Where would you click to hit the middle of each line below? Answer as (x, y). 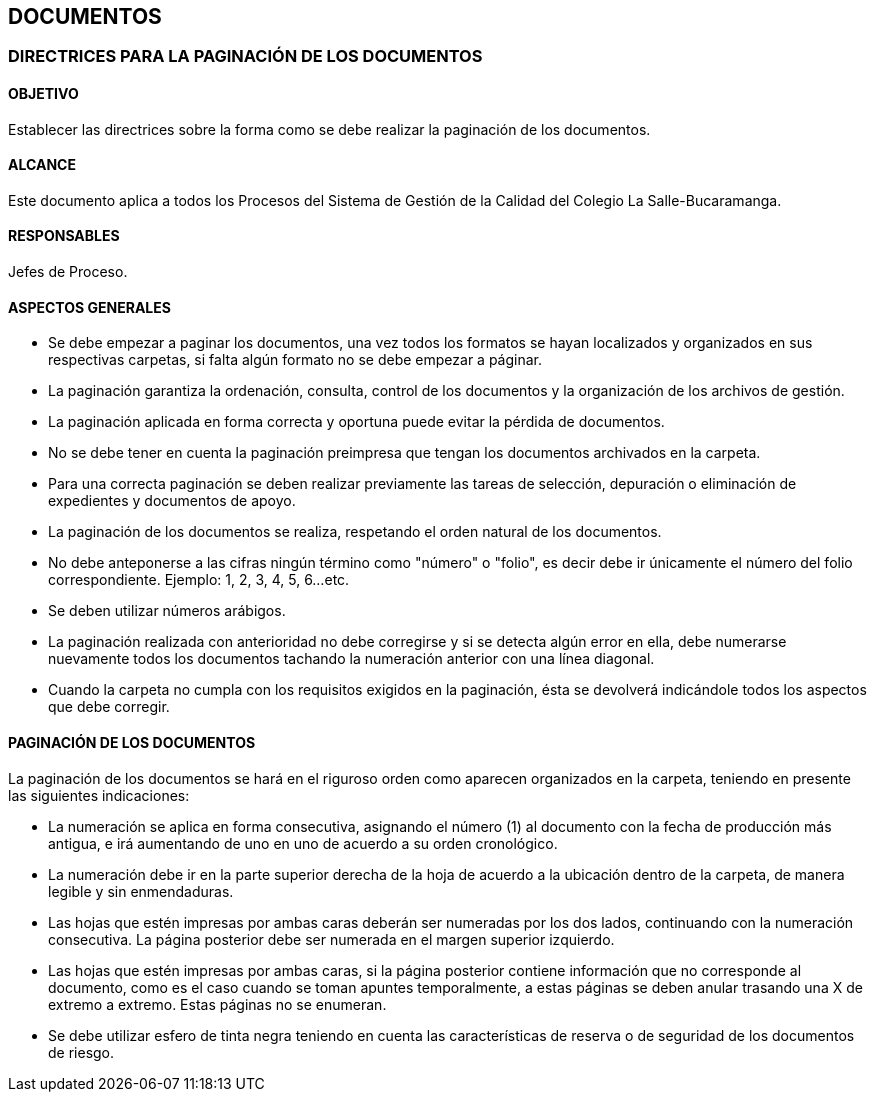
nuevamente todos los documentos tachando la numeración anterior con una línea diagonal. (351, 659)
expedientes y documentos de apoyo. (172, 501)
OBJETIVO (43, 94)
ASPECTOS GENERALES (89, 307)
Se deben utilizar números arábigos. (167, 611)
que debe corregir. (109, 707)
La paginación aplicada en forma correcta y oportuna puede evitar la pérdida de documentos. (356, 422)
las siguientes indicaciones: (99, 795)
